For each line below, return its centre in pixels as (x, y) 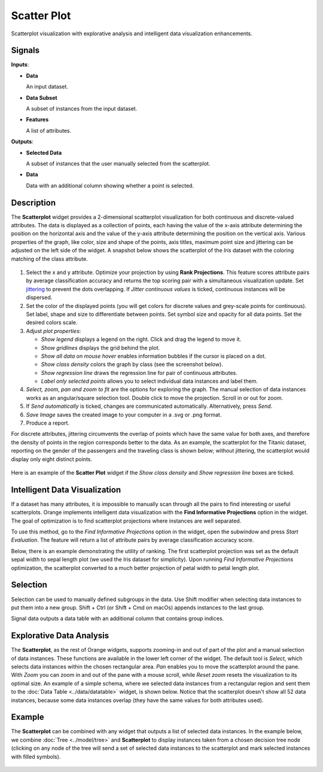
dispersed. (39, 297)
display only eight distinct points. (52, 459)
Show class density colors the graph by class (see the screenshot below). (132, 364)
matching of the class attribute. (49, 259)
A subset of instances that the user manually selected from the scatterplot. (118, 163)
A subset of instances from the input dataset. (82, 109)
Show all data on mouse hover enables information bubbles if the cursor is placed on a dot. (153, 356)
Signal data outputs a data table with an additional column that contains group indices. (118, 618)
